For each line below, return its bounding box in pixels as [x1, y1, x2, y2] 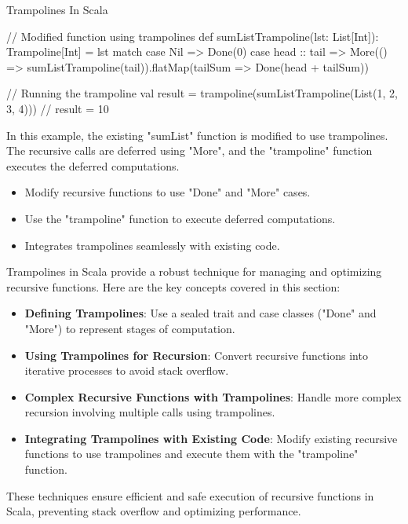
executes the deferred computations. [6, 157, 180, 174]
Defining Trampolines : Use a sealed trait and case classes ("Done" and [24, 305, 377, 321]
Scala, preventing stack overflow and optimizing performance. [6, 503, 301, 519]
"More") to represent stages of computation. [24, 320, 235, 336]
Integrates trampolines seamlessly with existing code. [24, 236, 280, 253]
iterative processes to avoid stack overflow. [24, 362, 229, 379]
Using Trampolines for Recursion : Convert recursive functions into [24, 346, 368, 363]
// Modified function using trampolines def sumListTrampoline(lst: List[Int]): [6, 27, 379, 44]
